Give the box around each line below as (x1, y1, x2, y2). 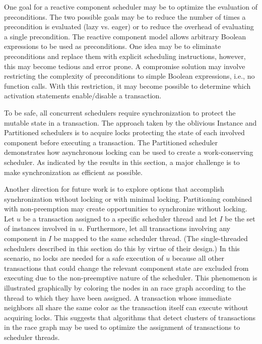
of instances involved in (4, 223, 76, 234)
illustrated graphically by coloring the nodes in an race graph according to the (4, 282, 246, 293)
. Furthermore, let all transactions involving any (82, 223, 230, 234)
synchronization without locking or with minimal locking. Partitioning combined (4, 193, 252, 204)
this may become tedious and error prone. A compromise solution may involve (4, 61, 245, 71)
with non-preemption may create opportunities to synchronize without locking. (4, 203, 247, 214)
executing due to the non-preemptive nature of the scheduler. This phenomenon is (4, 272, 257, 283)
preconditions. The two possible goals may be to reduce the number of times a (4, 11, 246, 22)
